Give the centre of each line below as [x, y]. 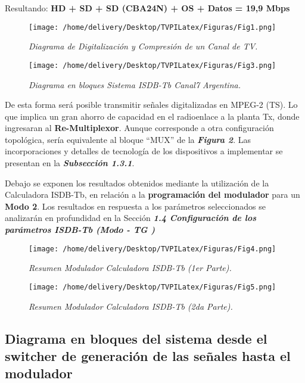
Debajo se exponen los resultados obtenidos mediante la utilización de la [137, 183]
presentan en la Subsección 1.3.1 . [70, 163]
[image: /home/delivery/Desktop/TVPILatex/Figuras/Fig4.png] [152, 249]
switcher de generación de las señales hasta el [148, 355]
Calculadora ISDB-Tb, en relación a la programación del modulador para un [152, 194]
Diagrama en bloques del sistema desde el [136, 338]
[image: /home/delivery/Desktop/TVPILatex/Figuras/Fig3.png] [152, 65]
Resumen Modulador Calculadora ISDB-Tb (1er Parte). [130, 268]
